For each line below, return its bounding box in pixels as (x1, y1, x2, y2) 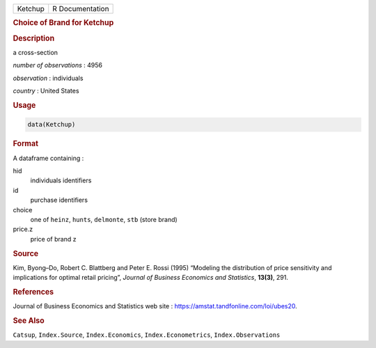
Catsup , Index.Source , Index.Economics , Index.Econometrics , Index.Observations (13, 331, 281, 339)
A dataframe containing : (13, 154, 84, 162)
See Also (13, 315, 45, 325)
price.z (13, 225, 33, 233)
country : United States (13, 87, 79, 95)
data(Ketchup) (27, 120, 76, 129)
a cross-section (13, 48, 58, 56)
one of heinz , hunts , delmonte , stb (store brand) (30, 215, 178, 223)
